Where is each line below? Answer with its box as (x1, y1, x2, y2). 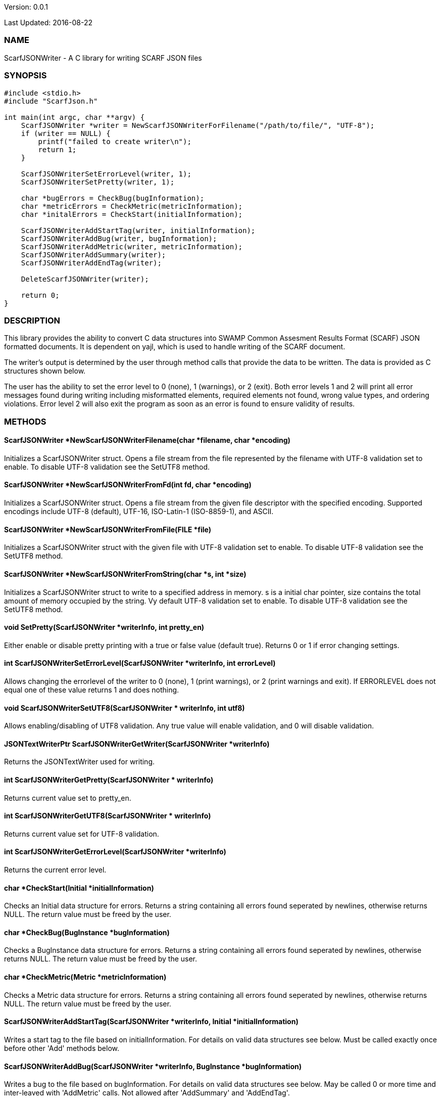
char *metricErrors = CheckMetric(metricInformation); (21, 202, 243, 210)
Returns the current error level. (4, 865, 107, 875)
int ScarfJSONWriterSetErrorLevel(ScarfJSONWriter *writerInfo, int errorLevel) (4, 659, 276, 668)
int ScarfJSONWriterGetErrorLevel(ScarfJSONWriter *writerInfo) (4, 847, 226, 856)
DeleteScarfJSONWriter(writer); (21, 274, 149, 283)
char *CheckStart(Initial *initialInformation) (4, 883, 154, 892)
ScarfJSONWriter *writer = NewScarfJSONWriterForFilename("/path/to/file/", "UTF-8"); (21, 121, 375, 129)
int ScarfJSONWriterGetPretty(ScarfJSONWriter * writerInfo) (4, 775, 214, 784)
